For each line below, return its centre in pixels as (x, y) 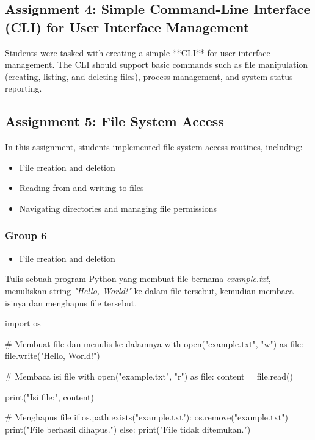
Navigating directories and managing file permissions (118, 208)
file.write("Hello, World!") (52, 355)
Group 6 (26, 235)
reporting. (24, 88)
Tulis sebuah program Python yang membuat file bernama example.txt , (138, 279)
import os (23, 323)
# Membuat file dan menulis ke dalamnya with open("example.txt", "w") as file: (154, 343)
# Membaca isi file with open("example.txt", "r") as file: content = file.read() (149, 376)
